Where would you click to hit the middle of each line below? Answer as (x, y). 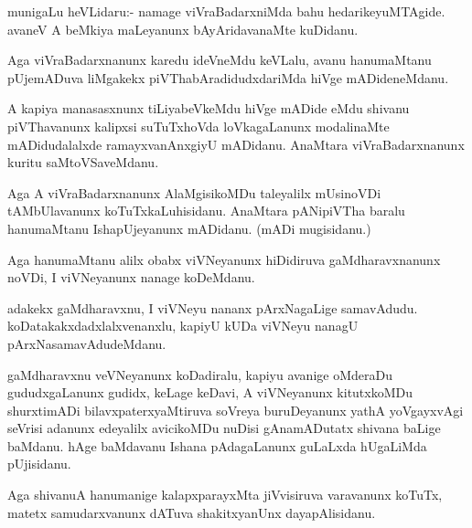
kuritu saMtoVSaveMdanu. (83, 162)
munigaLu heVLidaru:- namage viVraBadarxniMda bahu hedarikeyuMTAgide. (226, 11)
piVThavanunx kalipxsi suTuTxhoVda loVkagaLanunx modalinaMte (198, 126)
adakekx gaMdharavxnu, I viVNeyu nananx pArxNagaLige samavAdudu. (213, 307)
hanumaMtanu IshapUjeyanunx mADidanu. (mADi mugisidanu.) (189, 228)
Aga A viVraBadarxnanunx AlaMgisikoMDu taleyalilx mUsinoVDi (194, 192)
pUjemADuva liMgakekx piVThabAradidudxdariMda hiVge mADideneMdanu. (228, 77)
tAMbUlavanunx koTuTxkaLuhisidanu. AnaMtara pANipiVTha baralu (206, 211)
